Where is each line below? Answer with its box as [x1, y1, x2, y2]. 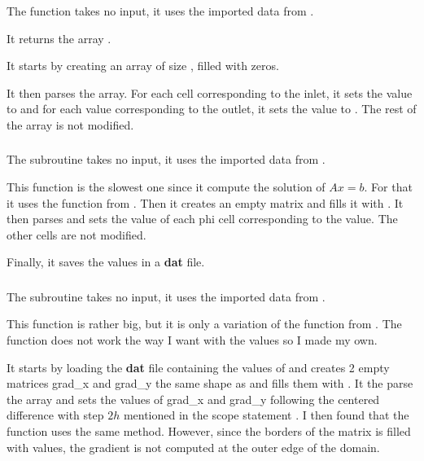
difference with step [7, 406, 104, 424]
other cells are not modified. [7, 226, 146, 243]
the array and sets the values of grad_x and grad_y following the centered [7, 390, 380, 407]
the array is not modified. [7, 116, 134, 133]
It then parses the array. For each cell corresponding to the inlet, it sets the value [7, 84, 413, 101]
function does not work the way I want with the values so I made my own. [7, 331, 378, 349]
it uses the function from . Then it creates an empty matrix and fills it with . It [7, 194, 404, 211]
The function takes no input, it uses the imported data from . [7, 2, 314, 19]
